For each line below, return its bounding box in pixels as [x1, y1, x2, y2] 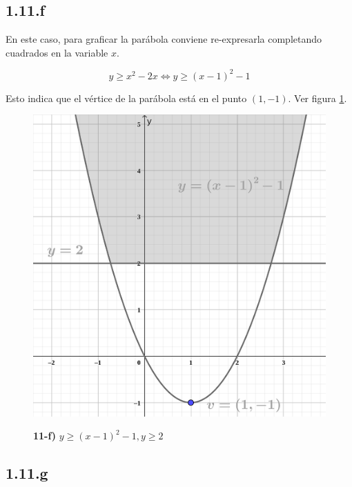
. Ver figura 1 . [288, 90, 347, 105]
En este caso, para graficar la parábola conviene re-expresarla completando [6, 32, 322, 46]
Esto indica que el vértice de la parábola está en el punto [6, 90, 247, 105]
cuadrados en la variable [6, 45, 108, 59]
